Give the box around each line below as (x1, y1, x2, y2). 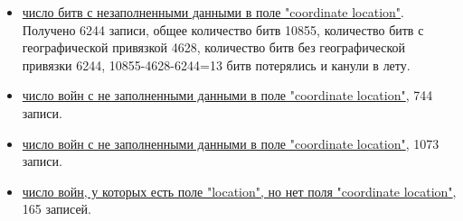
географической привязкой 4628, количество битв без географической (22, 38, 406, 57)
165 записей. (22, 199, 91, 218)
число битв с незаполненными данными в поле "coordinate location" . (22, 3, 404, 21)
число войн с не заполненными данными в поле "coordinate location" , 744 (22, 86, 433, 105)
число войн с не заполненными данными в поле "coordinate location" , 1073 (22, 134, 439, 152)
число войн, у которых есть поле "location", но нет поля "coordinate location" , (22, 181, 457, 200)
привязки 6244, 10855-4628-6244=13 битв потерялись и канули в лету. (22, 55, 411, 74)
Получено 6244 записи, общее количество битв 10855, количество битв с (22, 20, 424, 39)
